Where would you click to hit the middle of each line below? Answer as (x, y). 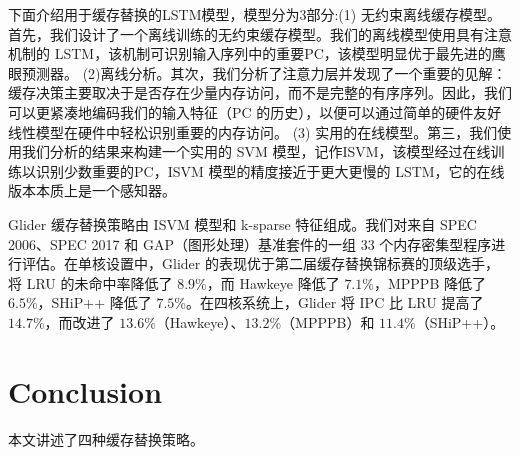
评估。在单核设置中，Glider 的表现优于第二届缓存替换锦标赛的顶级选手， (260, 263)
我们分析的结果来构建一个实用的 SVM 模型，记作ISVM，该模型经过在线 (256, 151)
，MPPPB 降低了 (429, 282)
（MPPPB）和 (328, 321)
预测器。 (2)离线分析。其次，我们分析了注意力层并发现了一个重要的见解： (264, 72)
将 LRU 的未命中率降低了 (90, 282)
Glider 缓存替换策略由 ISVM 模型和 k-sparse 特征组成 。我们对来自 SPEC (242, 223)
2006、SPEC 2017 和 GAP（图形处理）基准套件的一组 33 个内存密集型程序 (250, 243)
